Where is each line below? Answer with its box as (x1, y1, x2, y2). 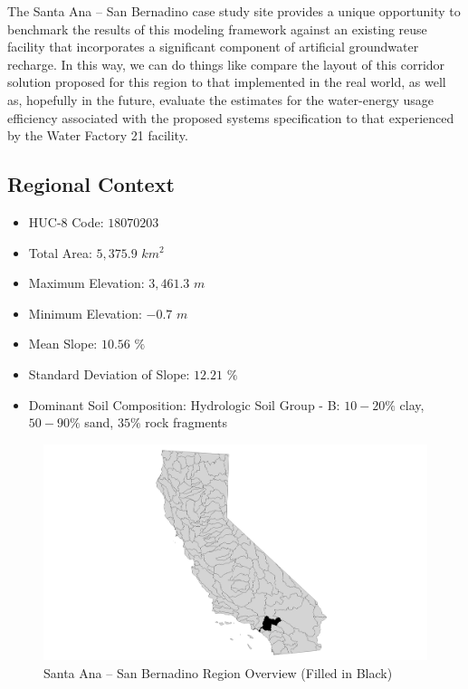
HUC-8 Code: (28, 212, 104, 231)
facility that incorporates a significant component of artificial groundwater (7, 37, 419, 56)
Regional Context (7, 170, 175, 198)
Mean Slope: (28, 334, 98, 353)
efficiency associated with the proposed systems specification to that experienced (7, 108, 454, 127)
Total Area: (28, 243, 92, 262)
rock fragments (145, 413, 228, 432)
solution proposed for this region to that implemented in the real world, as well (7, 72, 446, 91)
